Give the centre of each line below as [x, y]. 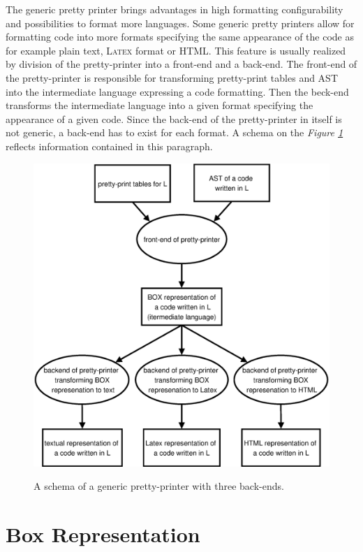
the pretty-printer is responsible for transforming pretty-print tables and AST [172, 77]
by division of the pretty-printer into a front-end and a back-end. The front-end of [181, 64]
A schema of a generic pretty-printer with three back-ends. [159, 486]
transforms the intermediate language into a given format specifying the [160, 105]
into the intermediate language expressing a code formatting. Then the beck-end [177, 91]
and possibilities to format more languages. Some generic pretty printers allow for [180, 23]
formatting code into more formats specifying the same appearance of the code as [180, 37]
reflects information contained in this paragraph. [109, 146]
